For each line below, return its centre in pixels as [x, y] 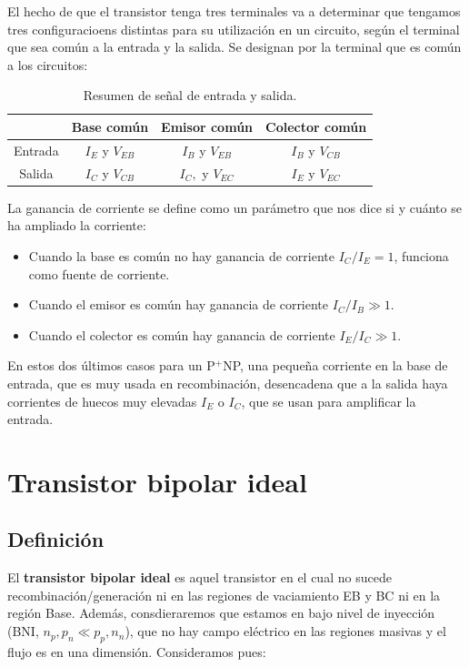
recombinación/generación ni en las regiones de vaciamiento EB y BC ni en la [224, 595]
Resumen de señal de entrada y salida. [190, 95]
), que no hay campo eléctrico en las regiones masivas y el [285, 631]
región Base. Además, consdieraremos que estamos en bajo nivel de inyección [221, 613]
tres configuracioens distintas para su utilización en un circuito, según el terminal [234, 29]
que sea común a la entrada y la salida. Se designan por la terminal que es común [234, 47]
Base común [110, 126]
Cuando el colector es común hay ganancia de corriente [182, 334]
